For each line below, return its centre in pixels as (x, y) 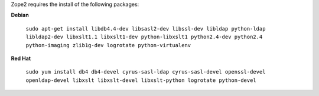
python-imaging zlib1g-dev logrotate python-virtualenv (108, 45)
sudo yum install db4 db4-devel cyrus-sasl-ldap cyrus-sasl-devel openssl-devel (146, 72)
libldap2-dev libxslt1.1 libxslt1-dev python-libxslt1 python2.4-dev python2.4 (144, 37)
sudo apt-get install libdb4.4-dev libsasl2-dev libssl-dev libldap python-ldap (146, 29)
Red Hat (21, 58)
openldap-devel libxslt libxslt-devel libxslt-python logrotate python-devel (141, 80)
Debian (20, 15)
